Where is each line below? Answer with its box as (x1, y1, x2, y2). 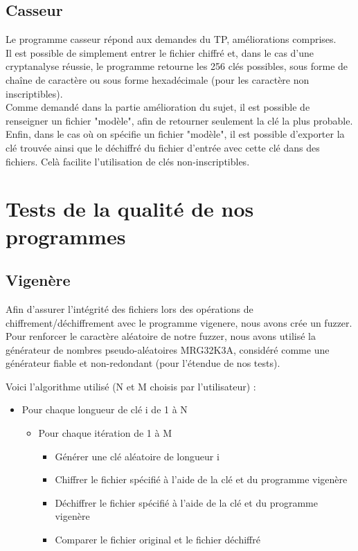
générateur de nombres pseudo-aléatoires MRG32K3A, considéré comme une (6, 342, 330, 356)
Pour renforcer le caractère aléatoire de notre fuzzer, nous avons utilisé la (6, 329, 316, 343)
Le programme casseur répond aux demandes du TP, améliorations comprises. (6, 32, 337, 46)
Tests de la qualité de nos (6, 195, 254, 223)
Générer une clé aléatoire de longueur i (55, 449, 220, 463)
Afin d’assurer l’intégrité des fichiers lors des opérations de (6, 301, 253, 316)
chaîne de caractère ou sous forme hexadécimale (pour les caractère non (6, 72, 310, 87)
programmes (6, 222, 126, 250)
